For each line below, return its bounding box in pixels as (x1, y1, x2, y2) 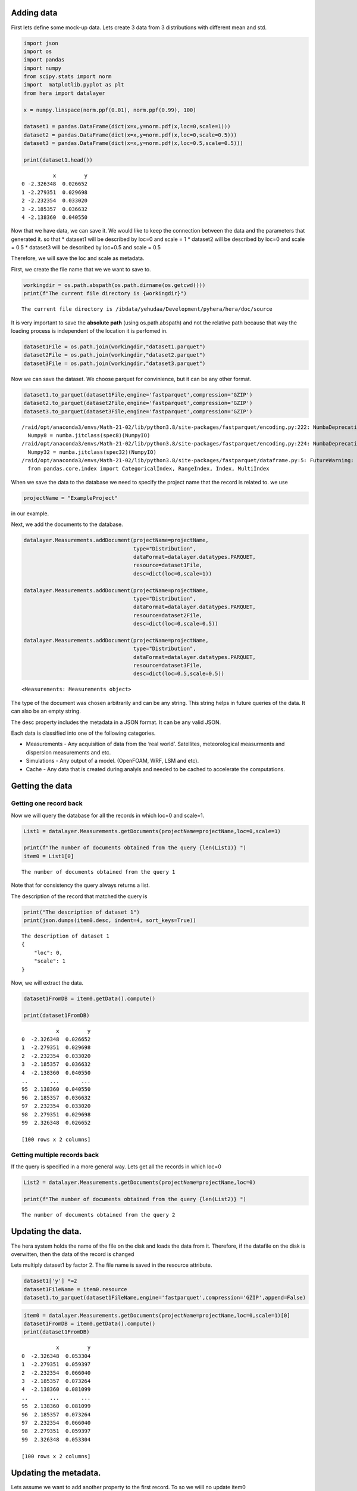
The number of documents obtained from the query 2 (21, 1211, 176, 1218)
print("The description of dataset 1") (23, 908, 140, 915)
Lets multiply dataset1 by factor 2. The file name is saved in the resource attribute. (11, 1261, 212, 1269)
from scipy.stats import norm (23, 73, 112, 80)
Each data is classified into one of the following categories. (11, 729, 156, 737)
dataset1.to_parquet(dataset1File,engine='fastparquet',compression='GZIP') (23, 391, 253, 398)
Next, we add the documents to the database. (11, 521, 123, 528)
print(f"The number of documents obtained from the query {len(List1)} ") (23, 845, 247, 851)
